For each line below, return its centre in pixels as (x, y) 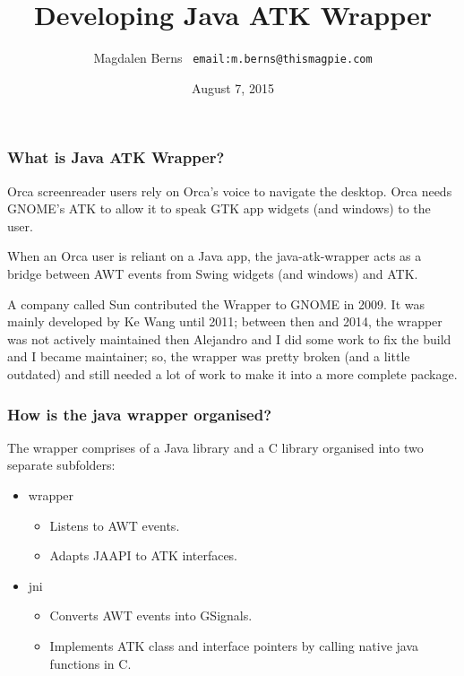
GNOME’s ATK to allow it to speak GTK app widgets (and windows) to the (219, 208)
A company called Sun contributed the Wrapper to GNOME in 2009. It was (216, 303)
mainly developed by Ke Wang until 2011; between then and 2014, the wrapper (225, 321)
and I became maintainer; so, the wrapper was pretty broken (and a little (209, 356)
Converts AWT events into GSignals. (151, 615)
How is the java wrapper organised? (140, 414)
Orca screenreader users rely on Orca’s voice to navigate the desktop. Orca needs (230, 191)
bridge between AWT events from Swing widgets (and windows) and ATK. (213, 274)
